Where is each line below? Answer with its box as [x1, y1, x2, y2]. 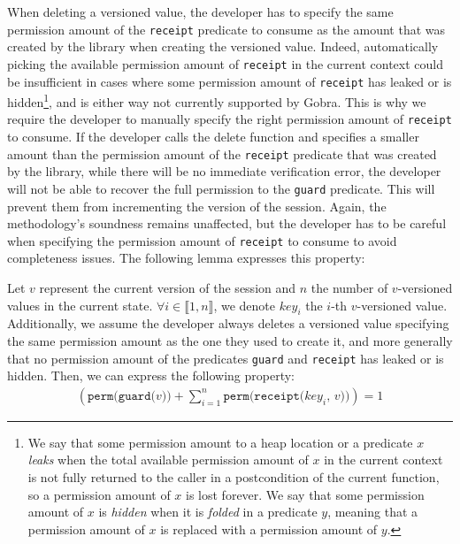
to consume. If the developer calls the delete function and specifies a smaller [7, 127, 419, 146]
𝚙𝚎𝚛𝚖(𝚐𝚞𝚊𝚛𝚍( [87, 389, 156, 402]
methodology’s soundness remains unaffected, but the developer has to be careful [7, 214, 447, 233]
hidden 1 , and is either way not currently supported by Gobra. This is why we [7, 90, 426, 111]
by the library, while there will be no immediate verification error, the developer [7, 162, 441, 180]
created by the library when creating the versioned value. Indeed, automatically [7, 37, 439, 56]
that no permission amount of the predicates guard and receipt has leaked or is [7, 349, 444, 367]
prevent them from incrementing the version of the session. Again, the [7, 196, 387, 215]
